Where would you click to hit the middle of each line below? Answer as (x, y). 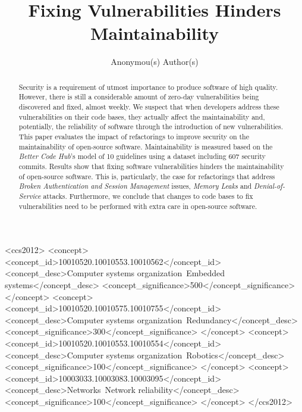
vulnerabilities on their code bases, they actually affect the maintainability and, (142, 116)
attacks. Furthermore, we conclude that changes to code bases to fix (148, 196)
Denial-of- (270, 186)
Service (30, 196)
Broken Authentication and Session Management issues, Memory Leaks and (135, 186)
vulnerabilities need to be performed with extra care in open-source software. (138, 206)
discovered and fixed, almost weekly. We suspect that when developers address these (149, 107)
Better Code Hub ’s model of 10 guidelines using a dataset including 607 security (142, 156)
